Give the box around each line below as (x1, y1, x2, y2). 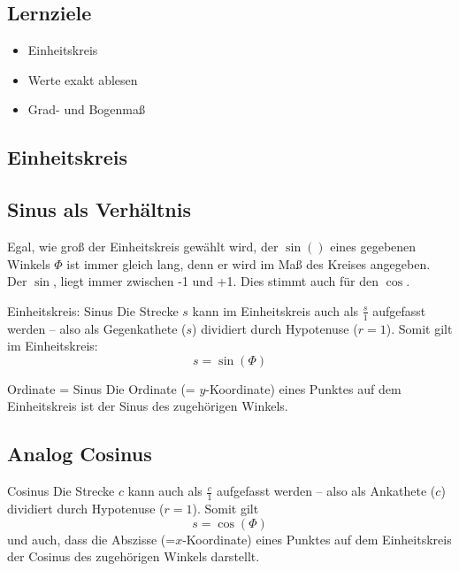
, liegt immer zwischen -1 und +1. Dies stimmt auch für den (53, 272, 379, 290)
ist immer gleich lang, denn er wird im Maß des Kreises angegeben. (66, 254, 431, 273)
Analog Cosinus (7, 440, 152, 467)
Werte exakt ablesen (27, 70, 138, 89)
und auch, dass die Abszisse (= (7, 529, 176, 548)
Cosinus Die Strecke (7, 482, 115, 500)
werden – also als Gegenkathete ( (7, 319, 187, 337)
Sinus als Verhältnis (7, 196, 192, 223)
